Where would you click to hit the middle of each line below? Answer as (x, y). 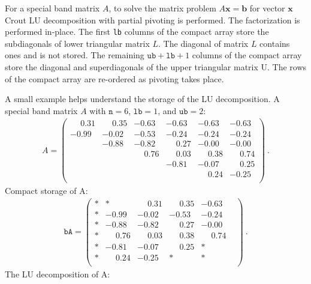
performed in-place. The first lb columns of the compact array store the (137, 32)
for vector (267, 8)
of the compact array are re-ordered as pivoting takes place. (114, 78)
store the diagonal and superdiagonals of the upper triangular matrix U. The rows (156, 67)
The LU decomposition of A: (58, 273)
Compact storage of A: (46, 190)
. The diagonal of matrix (203, 43)
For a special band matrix (52, 8)
